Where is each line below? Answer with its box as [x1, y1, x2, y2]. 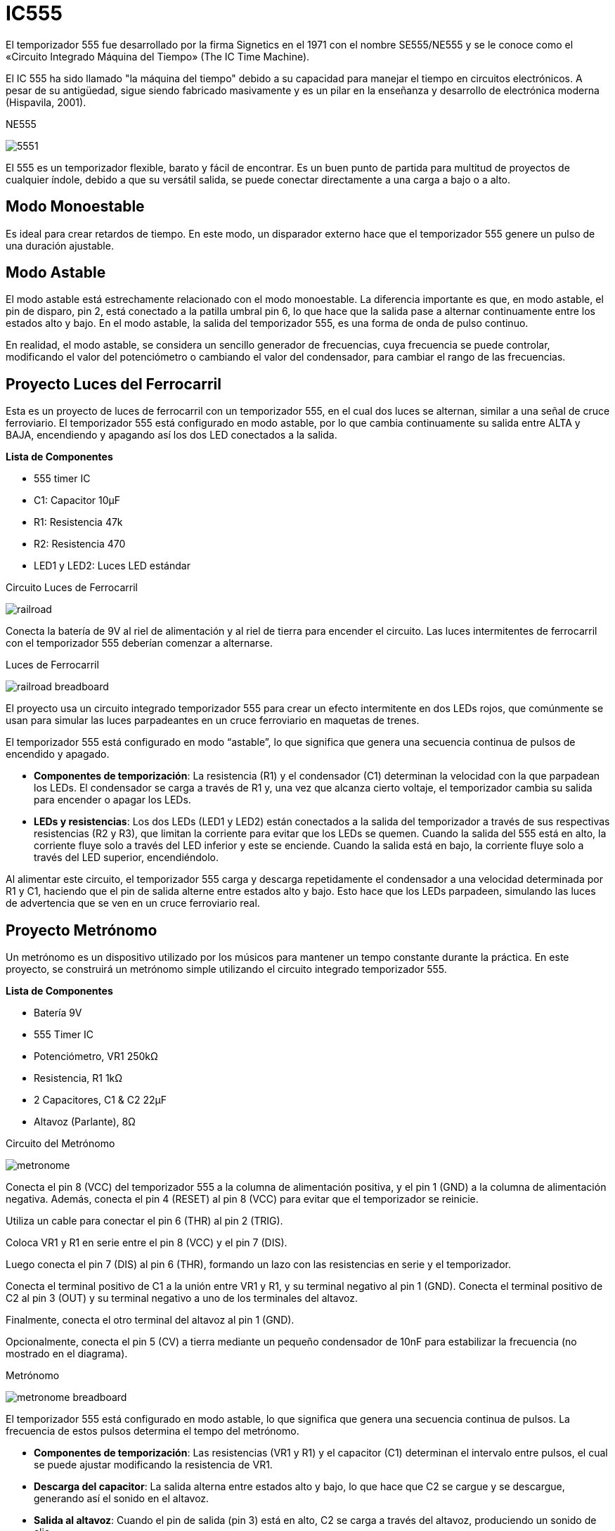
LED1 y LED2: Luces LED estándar [34, 560, 190, 572]
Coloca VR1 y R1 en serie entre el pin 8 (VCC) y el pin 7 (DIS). [6, 1236, 287, 1249]
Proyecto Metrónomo [6, 921, 157, 939]
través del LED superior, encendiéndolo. [34, 851, 219, 864]
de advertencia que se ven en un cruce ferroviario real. [6, 897, 260, 910]
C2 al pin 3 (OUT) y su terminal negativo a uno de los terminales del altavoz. [6, 1292, 358, 1305]
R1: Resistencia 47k [34, 516, 123, 529]
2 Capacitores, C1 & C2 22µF [34, 1094, 167, 1106]
